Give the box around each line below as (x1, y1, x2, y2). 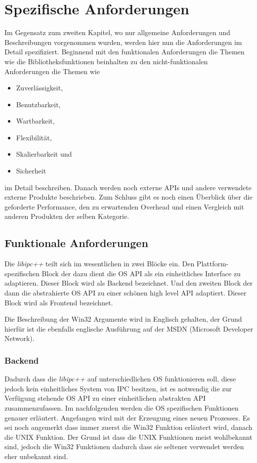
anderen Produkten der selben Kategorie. (4, 211, 129, 221)
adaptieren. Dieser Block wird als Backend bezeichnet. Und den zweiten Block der (4, 278, 253, 288)
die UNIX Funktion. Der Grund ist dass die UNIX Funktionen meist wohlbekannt (4, 431, 253, 442)
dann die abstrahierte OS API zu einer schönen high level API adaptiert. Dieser (4, 288, 247, 298)
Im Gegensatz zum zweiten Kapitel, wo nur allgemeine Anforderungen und (4, 27, 230, 38)
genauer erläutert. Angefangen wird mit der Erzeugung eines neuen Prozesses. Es (4, 412, 250, 422)
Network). (4, 333, 35, 343)
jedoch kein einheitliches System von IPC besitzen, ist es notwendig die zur (4, 383, 232, 393)
